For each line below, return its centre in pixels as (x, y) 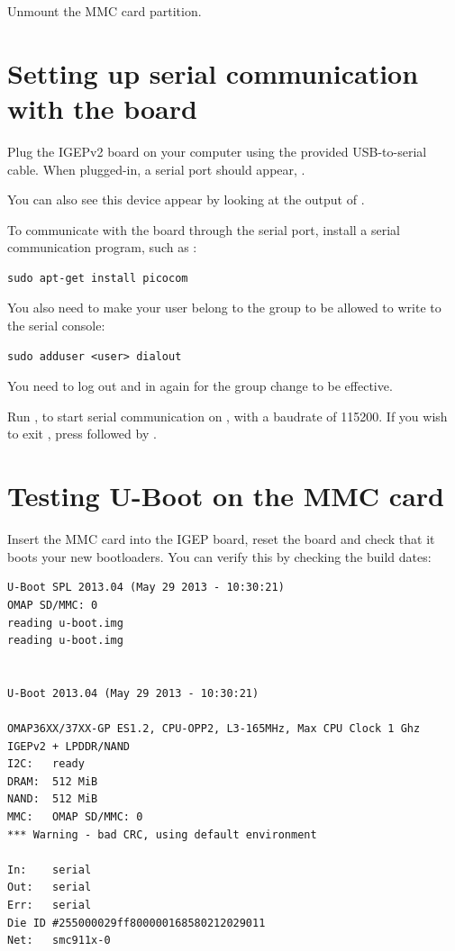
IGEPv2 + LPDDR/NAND (69, 746)
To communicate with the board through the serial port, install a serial (204, 229)
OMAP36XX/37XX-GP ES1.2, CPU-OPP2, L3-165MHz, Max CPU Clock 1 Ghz (214, 729)
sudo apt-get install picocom (98, 278)
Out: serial (50, 888)
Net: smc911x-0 (59, 941)
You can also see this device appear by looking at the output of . (186, 199)
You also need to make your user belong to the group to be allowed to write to (224, 308)
